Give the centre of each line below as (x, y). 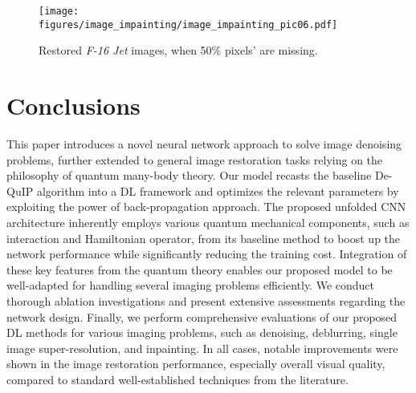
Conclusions (73, 105)
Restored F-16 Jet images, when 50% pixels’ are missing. (178, 50)
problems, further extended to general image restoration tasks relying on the (195, 159)
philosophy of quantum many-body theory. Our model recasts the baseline (189, 175)
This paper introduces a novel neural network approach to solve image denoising (204, 144)
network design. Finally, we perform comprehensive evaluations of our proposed (202, 316)
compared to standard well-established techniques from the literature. (177, 379)
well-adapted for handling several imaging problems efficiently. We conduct (191, 285)
